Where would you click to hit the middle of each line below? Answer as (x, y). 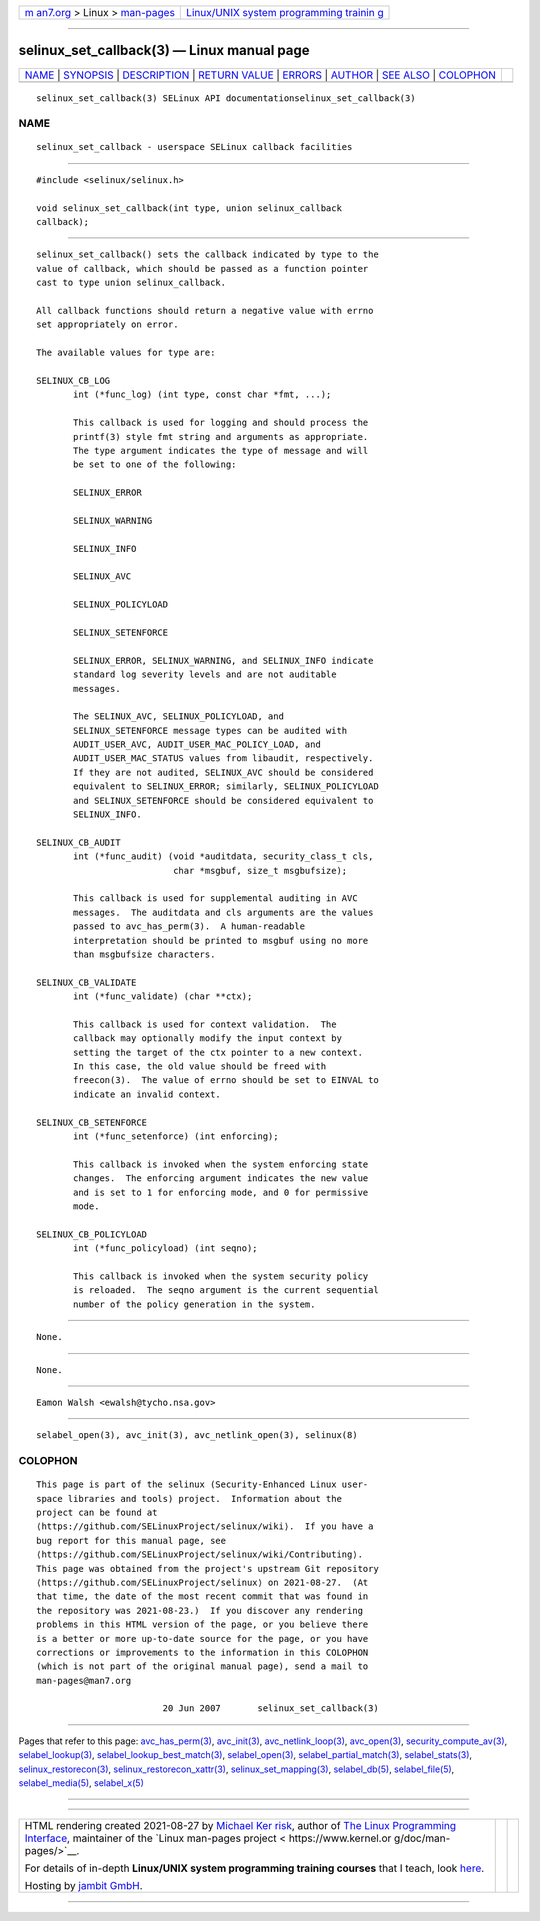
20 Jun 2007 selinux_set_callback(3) (270, 1708)
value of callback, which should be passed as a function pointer (202, 268)
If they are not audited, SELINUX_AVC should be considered (223, 772)
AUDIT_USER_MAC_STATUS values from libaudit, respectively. (223, 758)
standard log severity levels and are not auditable (205, 674)
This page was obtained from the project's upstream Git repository (207, 1568)
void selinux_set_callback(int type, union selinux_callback (189, 208)
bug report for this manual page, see (131, 1540)
